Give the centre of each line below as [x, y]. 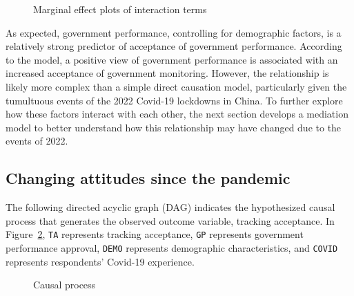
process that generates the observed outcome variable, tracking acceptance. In [170, 220]
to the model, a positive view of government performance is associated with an [172, 59]
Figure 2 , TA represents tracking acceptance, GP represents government [155, 234]
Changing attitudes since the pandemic [148, 178]
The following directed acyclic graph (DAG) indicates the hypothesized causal [170, 207]
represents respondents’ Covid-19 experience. [100, 261]
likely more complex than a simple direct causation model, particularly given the [176, 86]
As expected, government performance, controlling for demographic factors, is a [174, 32]
